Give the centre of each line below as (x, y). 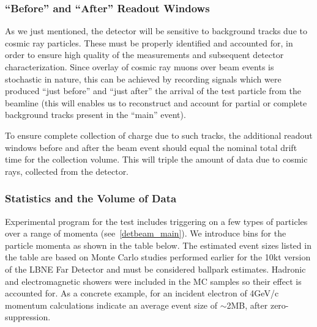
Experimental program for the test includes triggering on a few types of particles (156, 221)
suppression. (28, 317)
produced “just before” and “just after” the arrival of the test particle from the (153, 91)
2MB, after (247, 305)
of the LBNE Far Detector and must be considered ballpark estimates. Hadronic (155, 269)
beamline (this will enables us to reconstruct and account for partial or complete (156, 102)
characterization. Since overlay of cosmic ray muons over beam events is (140, 67)
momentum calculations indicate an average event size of (111, 305)
